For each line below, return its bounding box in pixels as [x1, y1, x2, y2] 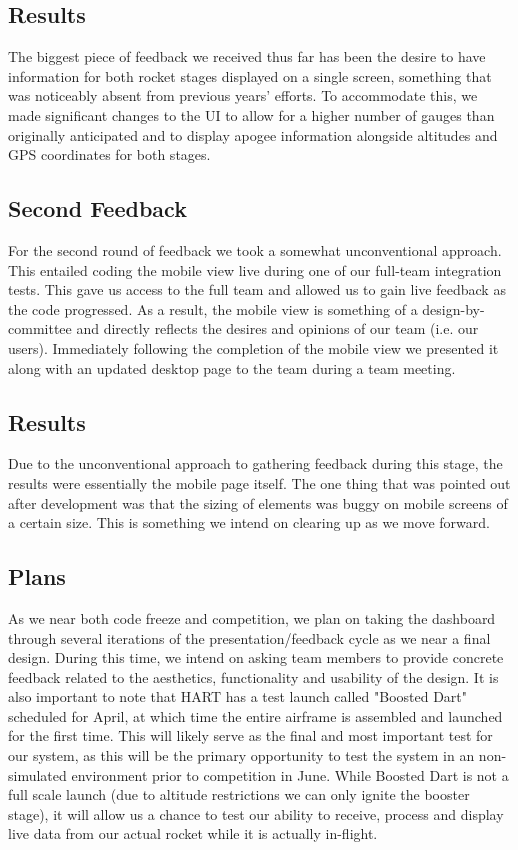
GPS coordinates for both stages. [8, 144, 211, 165]
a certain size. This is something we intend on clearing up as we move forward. [8, 512, 490, 533]
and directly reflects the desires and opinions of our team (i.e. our [76, 318, 479, 339]
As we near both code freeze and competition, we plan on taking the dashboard [8, 607, 496, 628]
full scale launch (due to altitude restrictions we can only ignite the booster [8, 784, 470, 805]
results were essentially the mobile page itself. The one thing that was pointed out [8, 472, 511, 493]
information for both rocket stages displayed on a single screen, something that [8, 65, 492, 86]
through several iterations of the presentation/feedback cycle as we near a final [8, 627, 491, 648]
